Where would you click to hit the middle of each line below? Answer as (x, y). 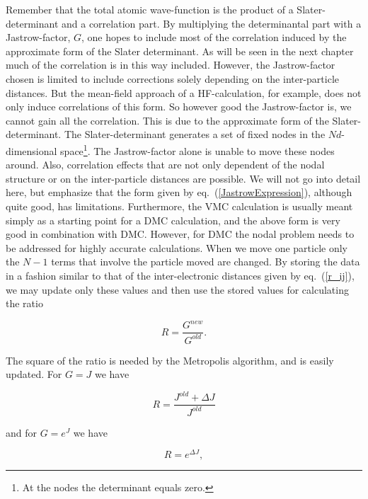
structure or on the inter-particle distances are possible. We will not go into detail (183, 178)
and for (22, 432)
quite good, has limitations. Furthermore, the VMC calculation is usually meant (179, 206)
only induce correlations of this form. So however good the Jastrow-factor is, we (179, 107)
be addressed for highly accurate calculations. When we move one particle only (177, 247)
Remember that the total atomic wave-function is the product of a (150, 9)
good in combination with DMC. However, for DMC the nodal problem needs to (180, 234)
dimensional (31, 150)
